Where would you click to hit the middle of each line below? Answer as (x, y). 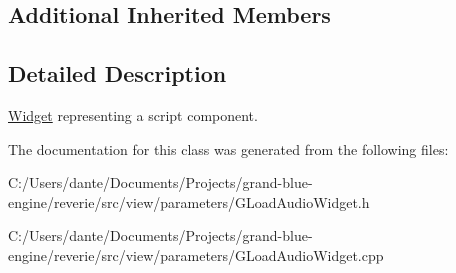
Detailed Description (117, 73)
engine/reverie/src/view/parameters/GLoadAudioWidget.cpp (196, 254)
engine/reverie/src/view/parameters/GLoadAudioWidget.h (189, 201)
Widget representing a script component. (133, 114)
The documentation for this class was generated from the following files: (228, 148)
